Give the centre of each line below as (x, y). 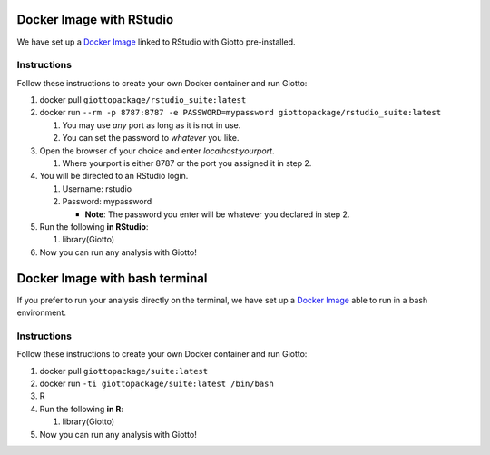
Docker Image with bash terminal (112, 278)
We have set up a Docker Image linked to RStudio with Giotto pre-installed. (156, 42)
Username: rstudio (97, 188)
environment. (42, 312)
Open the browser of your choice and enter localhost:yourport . (157, 151)
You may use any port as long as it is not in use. (152, 125)
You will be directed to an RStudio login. (114, 176)
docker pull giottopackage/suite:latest (124, 371)
